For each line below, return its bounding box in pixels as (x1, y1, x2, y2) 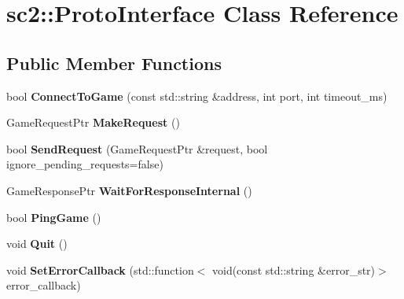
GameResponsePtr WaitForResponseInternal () (6, 182, 252, 198)
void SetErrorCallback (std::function (6, 261, 194, 278)
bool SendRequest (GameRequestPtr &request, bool (6, 140, 268, 157)
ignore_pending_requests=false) (6, 156, 163, 172)
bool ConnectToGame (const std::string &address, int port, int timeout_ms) (6, 87, 387, 104)
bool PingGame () (6, 209, 101, 225)
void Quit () (6, 235, 68, 252)
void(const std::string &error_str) (211, 261, 376, 278)
